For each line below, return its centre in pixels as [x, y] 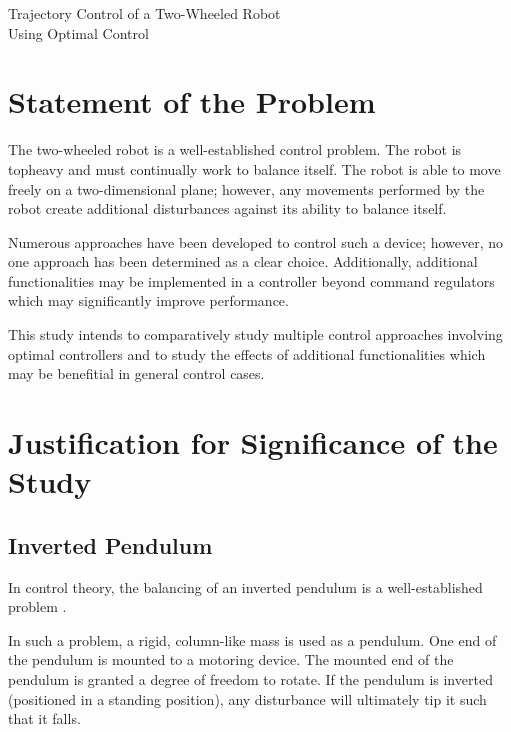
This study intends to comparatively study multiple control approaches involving [255, 334]
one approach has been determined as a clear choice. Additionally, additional [243, 261]
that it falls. [44, 718]
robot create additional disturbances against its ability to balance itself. [227, 208]
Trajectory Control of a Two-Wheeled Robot [144, 13]
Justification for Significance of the [253, 442]
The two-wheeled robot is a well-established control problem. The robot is [235, 149]
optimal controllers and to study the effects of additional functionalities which [247, 353]
